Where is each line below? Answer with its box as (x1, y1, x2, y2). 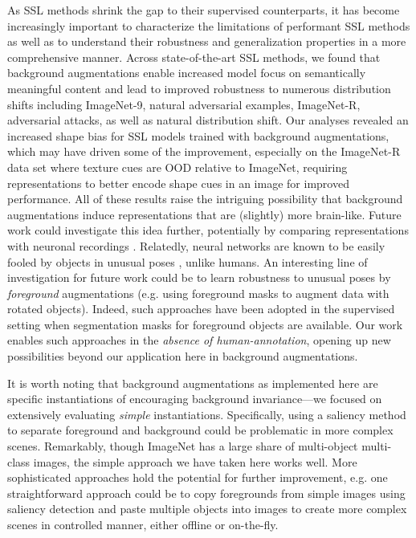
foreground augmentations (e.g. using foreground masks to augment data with (7, 284, 389, 301)
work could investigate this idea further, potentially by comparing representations (7, 222, 409, 238)
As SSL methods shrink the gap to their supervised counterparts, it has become (7, 2, 400, 18)
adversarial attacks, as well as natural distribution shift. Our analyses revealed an (7, 112, 409, 128)
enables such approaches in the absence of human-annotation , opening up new (7, 332, 391, 348)
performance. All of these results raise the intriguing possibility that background (7, 190, 403, 207)
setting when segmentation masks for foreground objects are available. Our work (7, 316, 403, 332)
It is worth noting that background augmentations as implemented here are (7, 374, 378, 391)
